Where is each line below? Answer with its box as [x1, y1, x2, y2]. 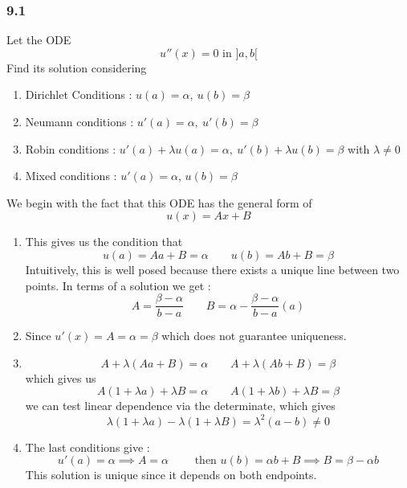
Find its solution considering [6, 59, 147, 76]
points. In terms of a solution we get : [25, 277, 211, 293]
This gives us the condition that [25, 233, 183, 250]
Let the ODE [6, 31, 71, 48]
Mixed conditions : [25, 167, 117, 184]
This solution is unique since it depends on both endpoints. [25, 466, 317, 483]
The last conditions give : [25, 438, 150, 455]
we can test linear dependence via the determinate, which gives [25, 397, 336, 414]
